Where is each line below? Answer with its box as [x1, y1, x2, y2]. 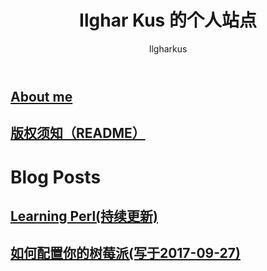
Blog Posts [10, 166, 102, 188]
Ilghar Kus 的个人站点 [79, 9, 257, 32]
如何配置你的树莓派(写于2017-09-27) [10, 245, 241, 262]
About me [10, 88, 73, 105]
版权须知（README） [10, 125, 146, 142]
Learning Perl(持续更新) [10, 207, 158, 225]
